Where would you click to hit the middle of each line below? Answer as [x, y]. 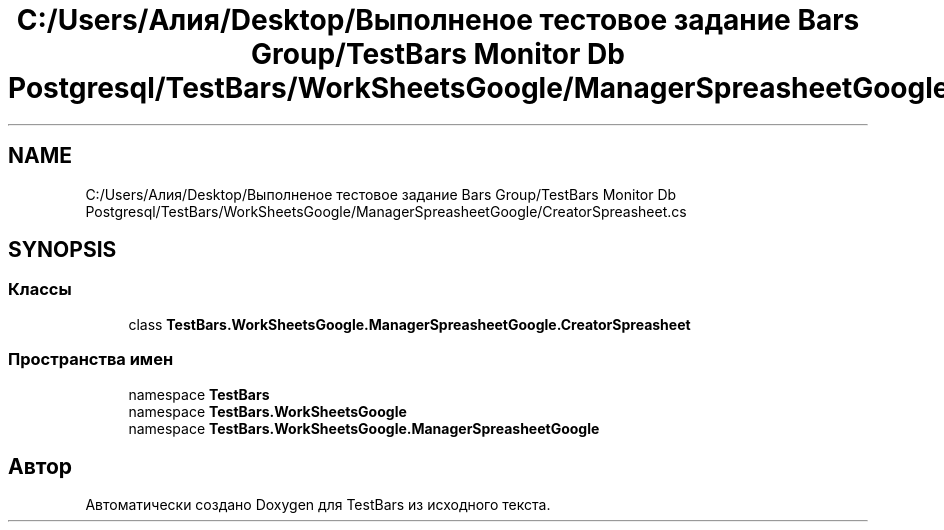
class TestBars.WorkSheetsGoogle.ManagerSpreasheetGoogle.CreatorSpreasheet [409, 324]
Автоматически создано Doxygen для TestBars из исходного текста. [318, 505]
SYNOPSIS [62, 250]
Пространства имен [91, 359]
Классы [40, 289]
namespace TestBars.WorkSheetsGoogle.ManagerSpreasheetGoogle [364, 428]
